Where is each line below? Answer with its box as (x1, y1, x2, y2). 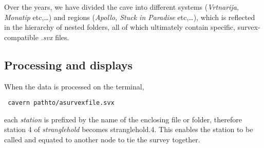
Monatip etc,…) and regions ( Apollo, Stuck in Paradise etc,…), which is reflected (4, 11, 255, 22)
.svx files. (41, 31, 69, 42)
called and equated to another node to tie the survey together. (4, 134, 200, 145)
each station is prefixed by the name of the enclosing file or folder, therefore (4, 114, 242, 124)
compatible (4, 31, 39, 42)
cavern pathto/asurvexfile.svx (8, 99, 115, 107)
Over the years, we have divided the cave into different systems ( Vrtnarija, (4, 2, 239, 12)
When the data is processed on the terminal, (4, 81, 144, 91)
